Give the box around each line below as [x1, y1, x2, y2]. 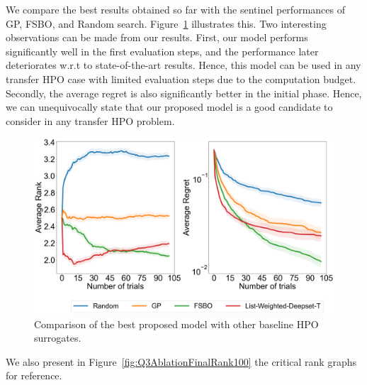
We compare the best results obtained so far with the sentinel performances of [6, 2, 345, 16]
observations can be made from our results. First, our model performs [6, 30, 308, 45]
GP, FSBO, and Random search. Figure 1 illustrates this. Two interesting [6, 16, 327, 31]
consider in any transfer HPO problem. [6, 113, 175, 128]
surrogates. [34, 330, 81, 345]
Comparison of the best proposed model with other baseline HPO [34, 316, 319, 331]
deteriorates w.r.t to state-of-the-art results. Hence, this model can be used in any [6, 58, 361, 72]
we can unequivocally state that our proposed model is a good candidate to [6, 99, 333, 114]
